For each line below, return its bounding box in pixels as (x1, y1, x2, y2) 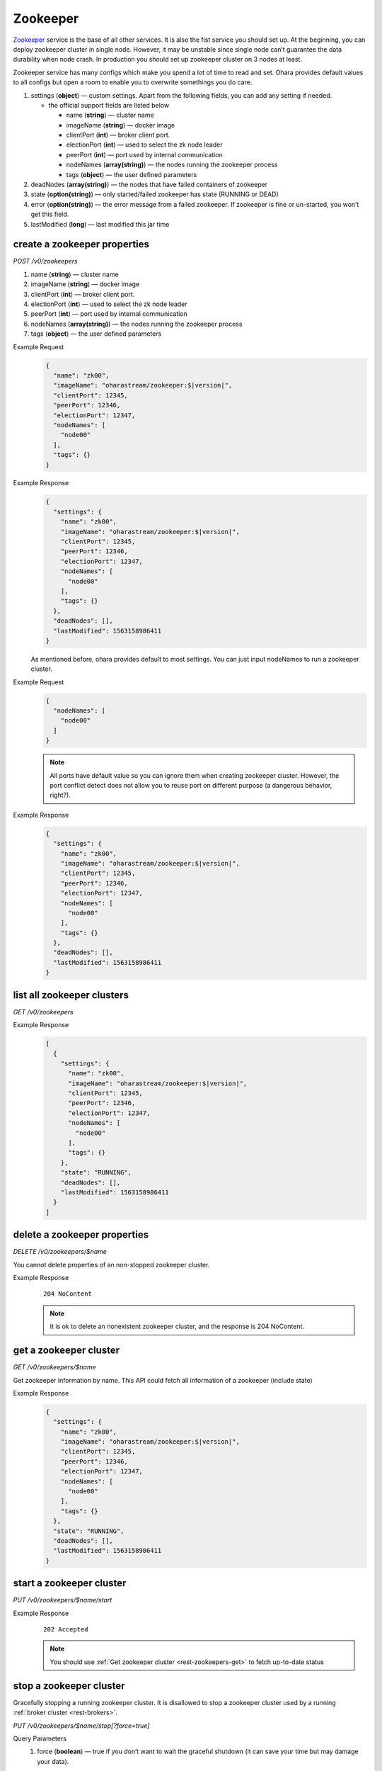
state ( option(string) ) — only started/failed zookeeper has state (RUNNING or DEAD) (30, 190, 279, 198)
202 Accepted (43, 1626, 88, 1634)
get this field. (30, 210, 69, 219)
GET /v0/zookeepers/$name (13, 1363, 96, 1371)
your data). (37, 1757, 69, 1765)
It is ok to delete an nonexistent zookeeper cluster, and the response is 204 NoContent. (50, 1322, 304, 1331)
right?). (50, 791, 71, 800)
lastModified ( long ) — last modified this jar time (30, 220, 170, 228)
